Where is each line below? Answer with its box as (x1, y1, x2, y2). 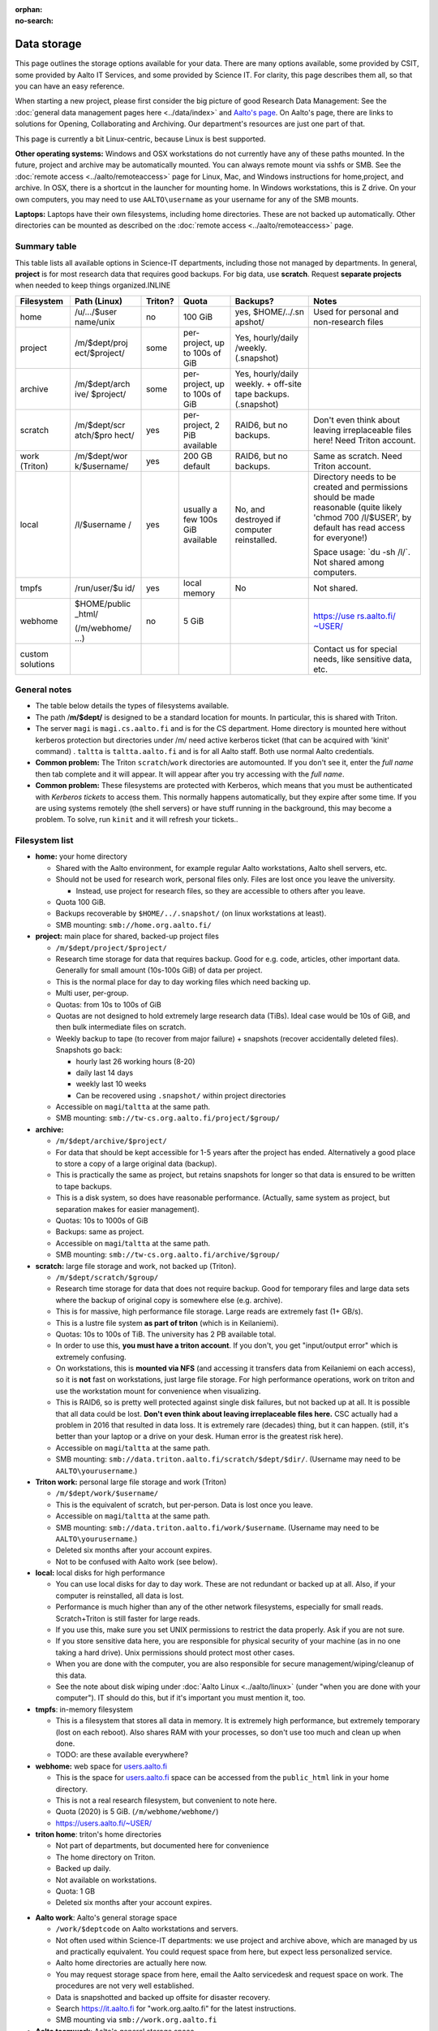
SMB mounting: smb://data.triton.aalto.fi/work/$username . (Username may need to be (55, 1522, 380, 1532)
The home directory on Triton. (55, 1852, 156, 1862)
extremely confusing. (55, 1352, 127, 1362)
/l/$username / (74, 518, 131, 530)
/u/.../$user (74, 305, 118, 317)
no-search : (15, 16, 54, 26)
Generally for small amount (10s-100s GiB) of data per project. (55, 965, 263, 975)
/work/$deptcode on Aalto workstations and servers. (55, 1924, 238, 1934)
